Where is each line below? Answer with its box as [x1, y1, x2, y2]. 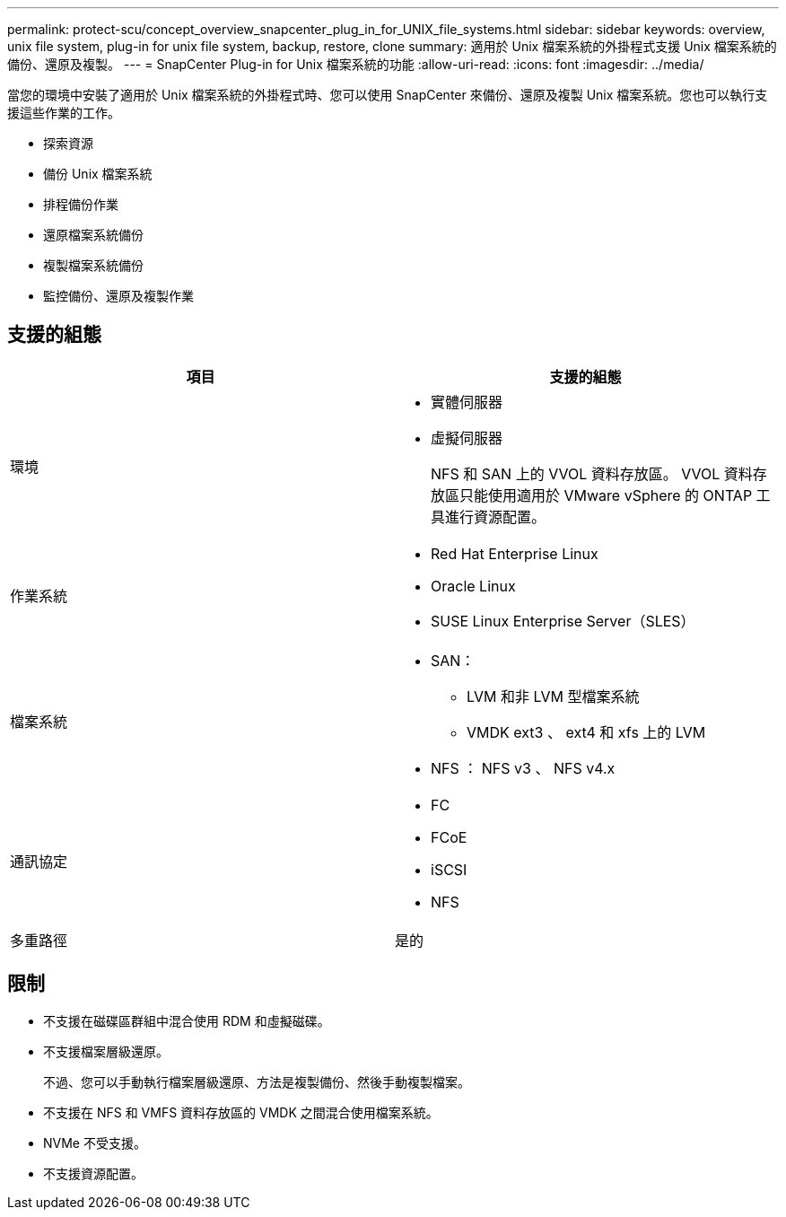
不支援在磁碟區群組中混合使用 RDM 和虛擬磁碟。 [43, 1012, 330, 1029]
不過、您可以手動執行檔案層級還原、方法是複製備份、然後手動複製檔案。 [43, 1073, 470, 1090]
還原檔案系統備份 [43, 227, 144, 242]
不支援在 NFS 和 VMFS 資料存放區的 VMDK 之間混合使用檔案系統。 [43, 1104, 439, 1120]
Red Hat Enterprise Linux [431, 544, 598, 563]
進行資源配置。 [445, 507, 546, 526]
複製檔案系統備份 [43, 258, 144, 273]
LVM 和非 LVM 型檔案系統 [467, 687, 640, 705]
